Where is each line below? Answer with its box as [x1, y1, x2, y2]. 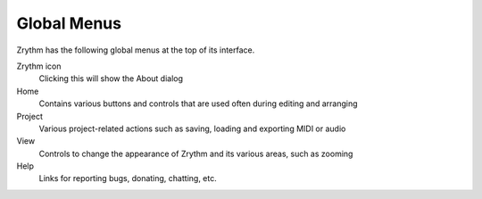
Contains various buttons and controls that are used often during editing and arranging [38, 98, 358, 109]
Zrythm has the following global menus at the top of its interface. [16, 45, 255, 55]
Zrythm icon [16, 61, 62, 71]
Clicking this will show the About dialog [38, 73, 183, 84]
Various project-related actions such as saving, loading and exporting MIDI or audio [38, 123, 346, 134]
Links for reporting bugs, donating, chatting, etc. [38, 173, 218, 184]
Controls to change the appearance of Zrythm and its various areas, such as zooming [38, 148, 353, 159]
